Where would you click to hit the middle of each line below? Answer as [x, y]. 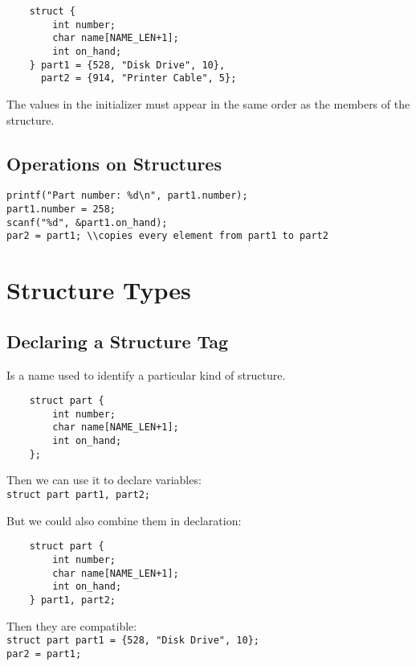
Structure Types [99, 290]
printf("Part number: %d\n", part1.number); [127, 196]
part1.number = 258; [61, 209]
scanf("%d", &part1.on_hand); [87, 222]
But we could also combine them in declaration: [124, 520]
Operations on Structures [114, 163]
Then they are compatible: [72, 625]
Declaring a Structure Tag [118, 341]
